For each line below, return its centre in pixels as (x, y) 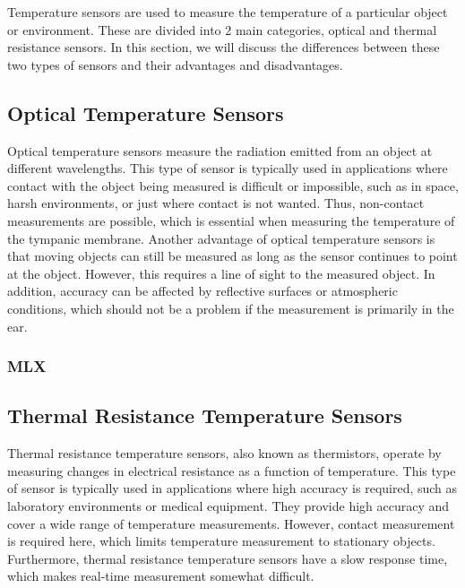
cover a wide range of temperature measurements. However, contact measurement (231, 523)
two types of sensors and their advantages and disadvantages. (175, 64)
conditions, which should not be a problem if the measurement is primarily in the (231, 308)
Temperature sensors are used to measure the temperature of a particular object (228, 12)
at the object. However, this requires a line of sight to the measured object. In (221, 273)
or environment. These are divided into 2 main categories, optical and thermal (222, 29)
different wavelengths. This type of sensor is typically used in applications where (228, 168)
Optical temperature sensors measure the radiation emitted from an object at (220, 150)
